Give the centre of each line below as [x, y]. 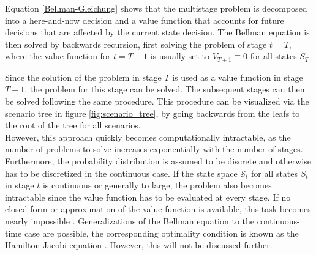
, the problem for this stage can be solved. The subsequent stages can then [165, 89]
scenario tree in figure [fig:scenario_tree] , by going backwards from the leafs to [152, 113]
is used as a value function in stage [238, 77]
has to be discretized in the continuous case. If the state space [121, 173]
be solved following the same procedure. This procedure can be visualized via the [157, 101]
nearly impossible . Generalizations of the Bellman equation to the [130, 220]
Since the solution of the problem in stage [83, 77]
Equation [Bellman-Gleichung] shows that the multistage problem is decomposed [156, 8]
